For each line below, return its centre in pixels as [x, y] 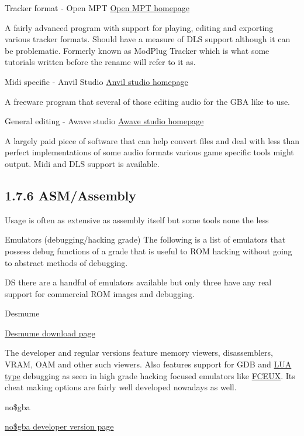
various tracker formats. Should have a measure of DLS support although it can [148, 39]
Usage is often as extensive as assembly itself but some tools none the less [137, 219]
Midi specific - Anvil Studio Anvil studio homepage [96, 81]
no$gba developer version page [59, 426]
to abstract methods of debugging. [66, 262]
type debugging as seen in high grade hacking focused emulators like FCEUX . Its [150, 375]
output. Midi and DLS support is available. [82, 163]
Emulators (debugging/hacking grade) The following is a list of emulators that [145, 239]
